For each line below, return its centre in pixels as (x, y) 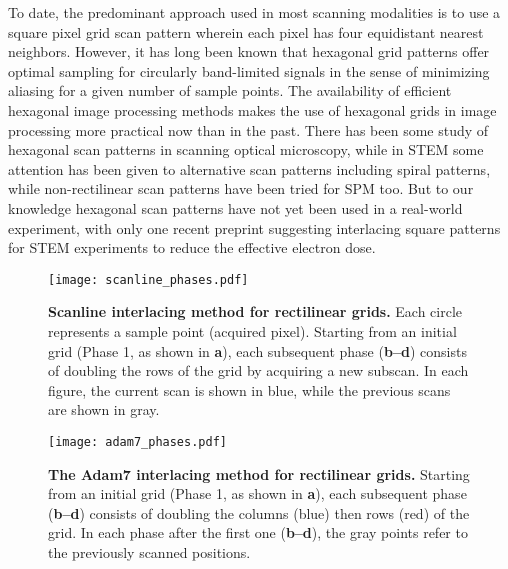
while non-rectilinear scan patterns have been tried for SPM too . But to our (241, 188)
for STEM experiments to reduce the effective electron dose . (192, 247)
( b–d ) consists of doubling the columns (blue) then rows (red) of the (259, 512)
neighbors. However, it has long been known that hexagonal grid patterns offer (249, 51)
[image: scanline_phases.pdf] (148, 279)
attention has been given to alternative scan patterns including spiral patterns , (249, 168)
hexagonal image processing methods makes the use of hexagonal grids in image (252, 109)
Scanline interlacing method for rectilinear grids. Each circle (255, 311)
